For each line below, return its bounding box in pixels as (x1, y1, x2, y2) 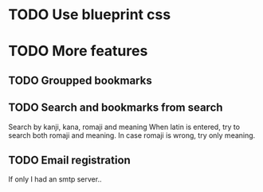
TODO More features (8, 42, 148, 61)
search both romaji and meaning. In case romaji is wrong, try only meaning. (8, 130, 256, 140)
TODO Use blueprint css (8, 6, 171, 24)
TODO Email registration (8, 153, 131, 167)
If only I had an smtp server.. (8, 174, 102, 184)
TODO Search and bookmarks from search (8, 101, 223, 115)
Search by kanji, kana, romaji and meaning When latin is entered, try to (8, 122, 241, 131)
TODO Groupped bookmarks (8, 73, 153, 87)
